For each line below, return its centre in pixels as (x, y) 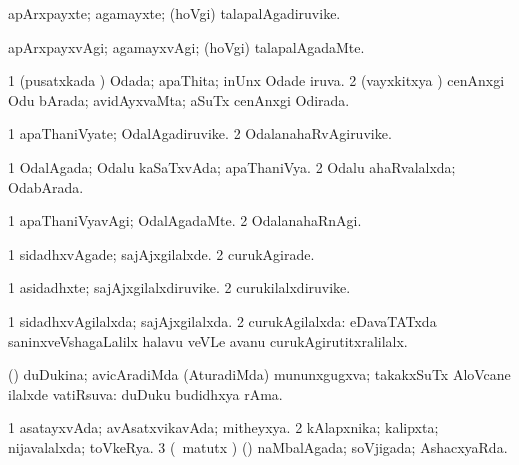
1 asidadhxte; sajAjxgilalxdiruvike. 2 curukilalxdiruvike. (179, 287)
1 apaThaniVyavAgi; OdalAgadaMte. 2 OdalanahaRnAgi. (185, 220)
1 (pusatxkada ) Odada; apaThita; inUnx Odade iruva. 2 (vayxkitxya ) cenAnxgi (256, 80)
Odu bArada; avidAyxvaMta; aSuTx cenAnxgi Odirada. (179, 99)
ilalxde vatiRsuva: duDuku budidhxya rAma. (145, 393)
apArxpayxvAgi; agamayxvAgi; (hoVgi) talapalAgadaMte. (186, 46)
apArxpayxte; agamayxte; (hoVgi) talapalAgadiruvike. (174, 13)
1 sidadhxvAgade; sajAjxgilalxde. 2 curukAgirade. (161, 253)
